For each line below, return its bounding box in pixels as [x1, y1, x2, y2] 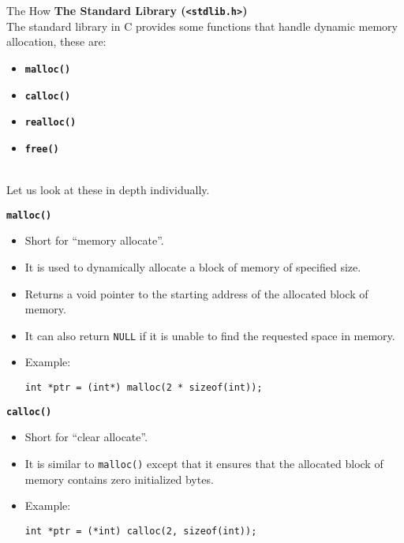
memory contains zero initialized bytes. [24, 470, 214, 487]
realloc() [24, 117, 77, 129]
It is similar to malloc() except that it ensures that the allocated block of [24, 455, 383, 471]
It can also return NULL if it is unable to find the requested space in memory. [24, 327, 395, 343]
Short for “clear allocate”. [24, 429, 148, 445]
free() [24, 143, 59, 155]
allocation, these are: [6, 33, 107, 50]
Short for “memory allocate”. [24, 232, 164, 249]
